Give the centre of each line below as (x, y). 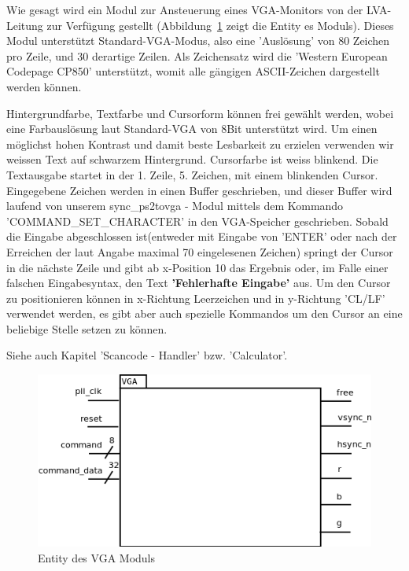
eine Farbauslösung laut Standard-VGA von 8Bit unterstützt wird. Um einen (192, 129)
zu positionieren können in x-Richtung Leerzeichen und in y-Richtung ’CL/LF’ (196, 298)
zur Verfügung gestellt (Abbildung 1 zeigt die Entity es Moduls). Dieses (220, 25)
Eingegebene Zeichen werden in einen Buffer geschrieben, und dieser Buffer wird (199, 190)
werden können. (44, 86)
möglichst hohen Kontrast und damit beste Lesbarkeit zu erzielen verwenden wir (200, 144)
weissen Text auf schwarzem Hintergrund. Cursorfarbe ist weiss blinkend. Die (192, 159)
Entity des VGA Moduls (97, 557)
